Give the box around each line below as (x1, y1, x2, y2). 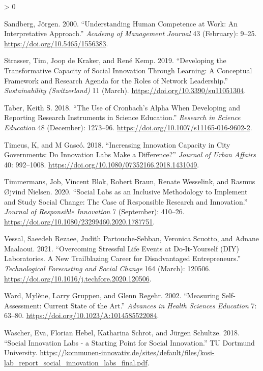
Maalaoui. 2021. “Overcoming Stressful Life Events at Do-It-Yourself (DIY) (4, 243, 240, 253)
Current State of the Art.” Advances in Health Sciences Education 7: (44, 300, 257, 310)
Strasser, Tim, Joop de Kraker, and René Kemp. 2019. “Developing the (4, 55, 226, 66)
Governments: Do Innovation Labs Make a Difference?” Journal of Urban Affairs (4, 149, 256, 160)
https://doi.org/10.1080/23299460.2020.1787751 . (4, 216, 155, 226)
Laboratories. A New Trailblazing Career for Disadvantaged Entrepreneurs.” (4, 253, 241, 264)
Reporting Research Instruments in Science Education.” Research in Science (4, 112, 241, 123)
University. (4, 347, 38, 358)
